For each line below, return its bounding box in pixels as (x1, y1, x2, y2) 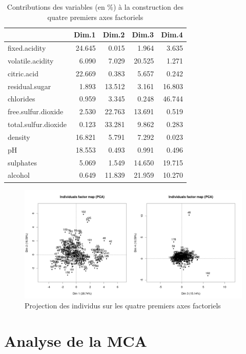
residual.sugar (8, 80, 51, 91)
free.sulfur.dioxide (8, 106, 64, 117)
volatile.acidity (8, 55, 54, 66)
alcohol (8, 170, 30, 180)
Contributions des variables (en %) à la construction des (7, 2, 184, 12)
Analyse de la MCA (4, 330, 147, 351)
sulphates (8, 157, 37, 168)
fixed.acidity (8, 43, 46, 53)
